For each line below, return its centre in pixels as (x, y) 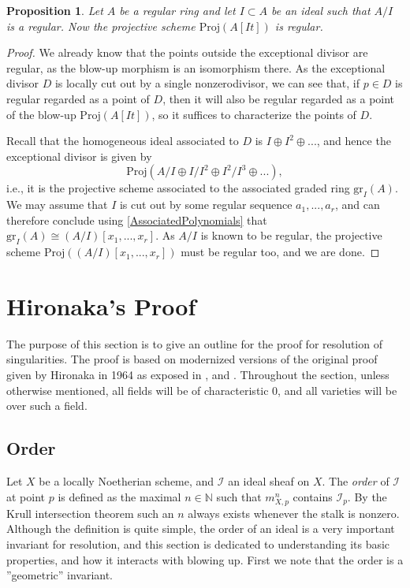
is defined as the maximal (119, 496)
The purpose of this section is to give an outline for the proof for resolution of (194, 343)
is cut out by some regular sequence (206, 205)
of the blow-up (41, 114)
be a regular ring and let (177, 10)
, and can (357, 205)
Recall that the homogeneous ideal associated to (123, 141)
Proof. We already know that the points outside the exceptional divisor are (187, 52)
